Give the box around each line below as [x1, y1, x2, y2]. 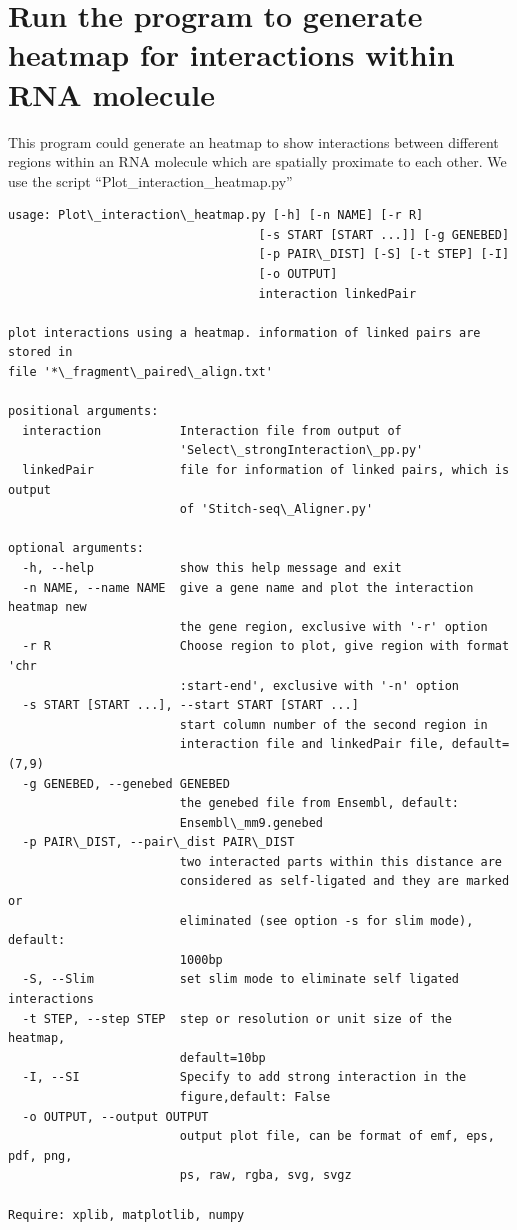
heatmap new [8, 600, 87, 615]
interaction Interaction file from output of [22, 423, 402, 438]
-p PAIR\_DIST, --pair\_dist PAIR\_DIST [22, 835, 295, 850]
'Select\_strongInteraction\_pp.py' [179, 443, 424, 458]
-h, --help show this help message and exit [22, 560, 402, 575]
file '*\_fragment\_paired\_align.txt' [8, 365, 273, 380]
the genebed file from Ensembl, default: [179, 796, 460, 811]
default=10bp [179, 1050, 266, 1065]
